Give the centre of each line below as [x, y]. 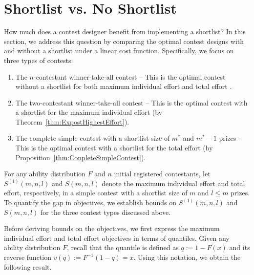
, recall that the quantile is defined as [123, 247]
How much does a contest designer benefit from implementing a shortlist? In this [125, 32]
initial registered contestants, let [162, 174]
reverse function [28, 257]
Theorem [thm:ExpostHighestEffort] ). [72, 121]
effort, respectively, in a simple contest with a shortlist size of [96, 193]
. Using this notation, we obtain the [187, 257]
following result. [28, 266]
